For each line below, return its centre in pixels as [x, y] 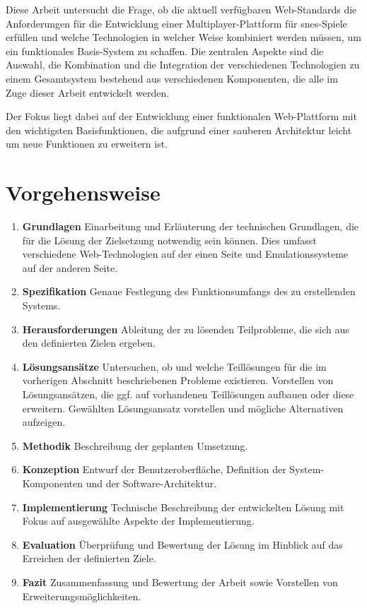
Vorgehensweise [83, 192]
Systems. [41, 305]
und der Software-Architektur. [151, 483]
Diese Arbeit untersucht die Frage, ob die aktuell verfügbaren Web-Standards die [181, 9]
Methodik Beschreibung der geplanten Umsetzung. [135, 445]
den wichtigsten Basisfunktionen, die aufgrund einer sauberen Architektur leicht [179, 130]
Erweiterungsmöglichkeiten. [82, 596]
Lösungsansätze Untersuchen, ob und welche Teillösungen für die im [174, 366]
